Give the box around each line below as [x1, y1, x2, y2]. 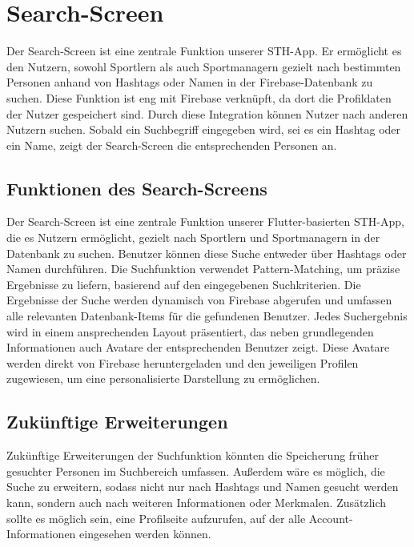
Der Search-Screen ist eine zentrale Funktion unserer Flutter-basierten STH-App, [6, 213, 404, 230]
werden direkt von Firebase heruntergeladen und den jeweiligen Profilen [6, 354, 359, 371]
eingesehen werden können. [79, 525, 211, 542]
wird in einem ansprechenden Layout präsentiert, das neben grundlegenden [6, 323, 374, 340]
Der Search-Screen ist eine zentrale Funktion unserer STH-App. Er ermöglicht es [6, 42, 402, 59]
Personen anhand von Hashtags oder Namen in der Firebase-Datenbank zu [6, 74, 373, 90]
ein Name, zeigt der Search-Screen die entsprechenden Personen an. [6, 136, 337, 153]
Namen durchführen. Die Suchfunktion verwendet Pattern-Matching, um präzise [6, 260, 400, 277]
